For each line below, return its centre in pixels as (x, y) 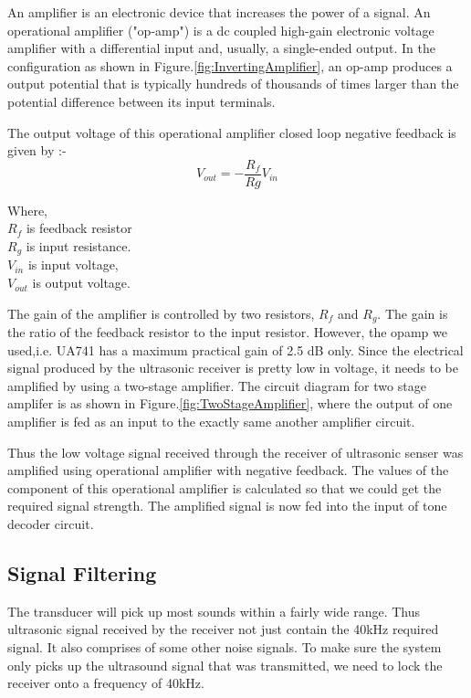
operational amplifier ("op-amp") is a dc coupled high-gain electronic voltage (221, 30)
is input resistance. (78, 246)
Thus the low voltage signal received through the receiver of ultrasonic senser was (235, 452)
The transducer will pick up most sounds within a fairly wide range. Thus (214, 611)
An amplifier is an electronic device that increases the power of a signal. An (219, 12)
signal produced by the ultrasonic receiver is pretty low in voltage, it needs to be (233, 368)
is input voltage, (73, 264)
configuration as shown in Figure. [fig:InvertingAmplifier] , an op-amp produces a (230, 65)
